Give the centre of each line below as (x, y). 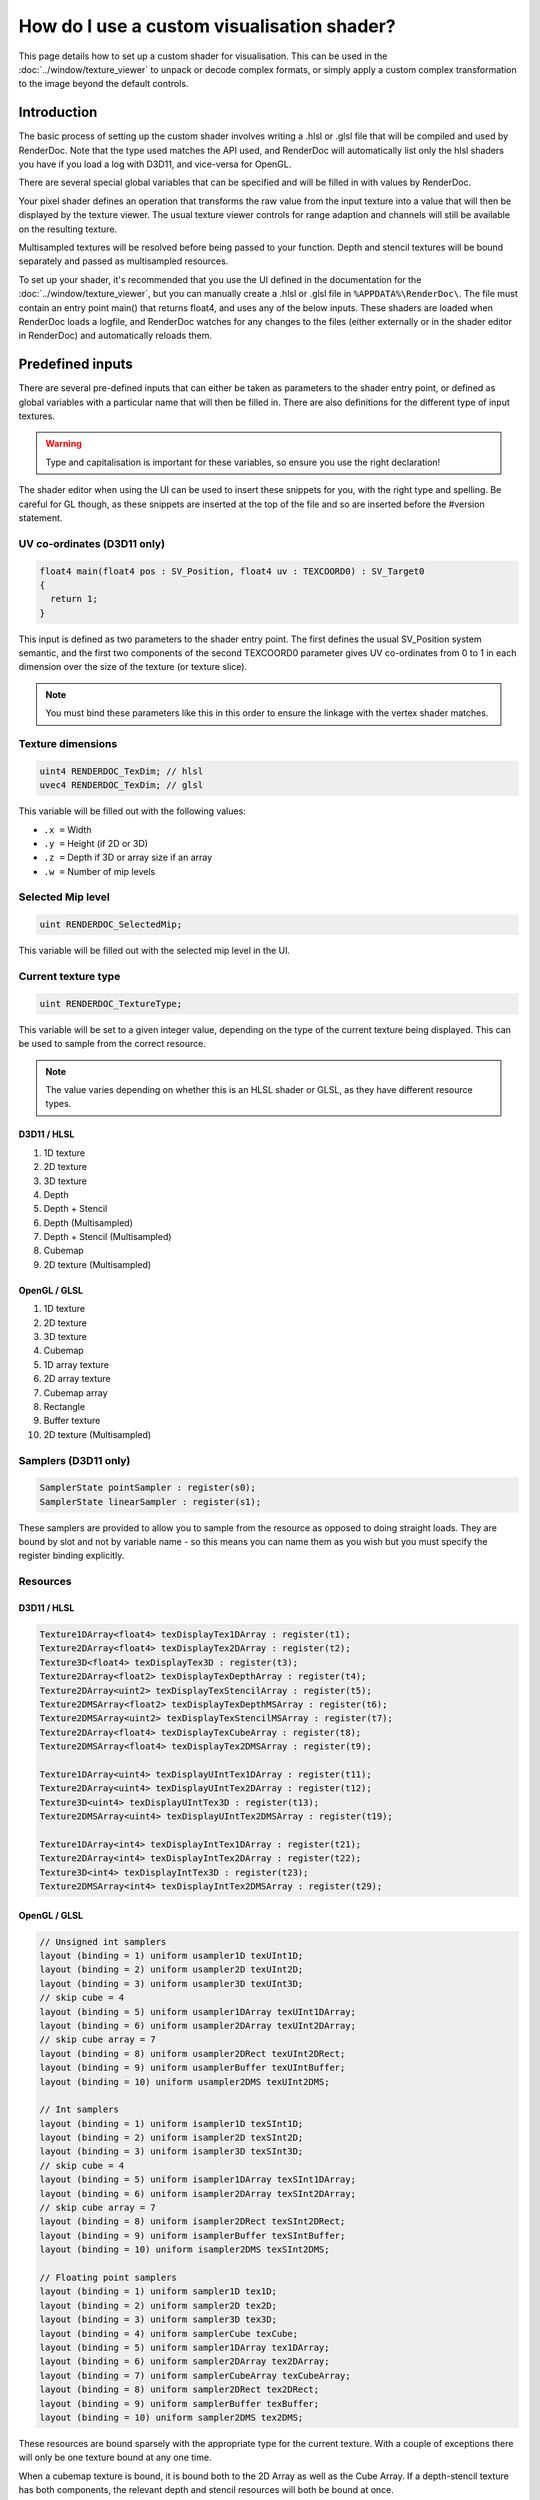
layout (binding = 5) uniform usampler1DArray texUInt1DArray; (198, 2011)
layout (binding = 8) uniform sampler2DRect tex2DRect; (179, 2389)
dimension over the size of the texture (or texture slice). (133, 667)
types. (58, 1104)
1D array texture (76, 1364)
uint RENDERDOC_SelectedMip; (111, 924)
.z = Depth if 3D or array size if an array (128, 857)
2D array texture (77, 1379)
